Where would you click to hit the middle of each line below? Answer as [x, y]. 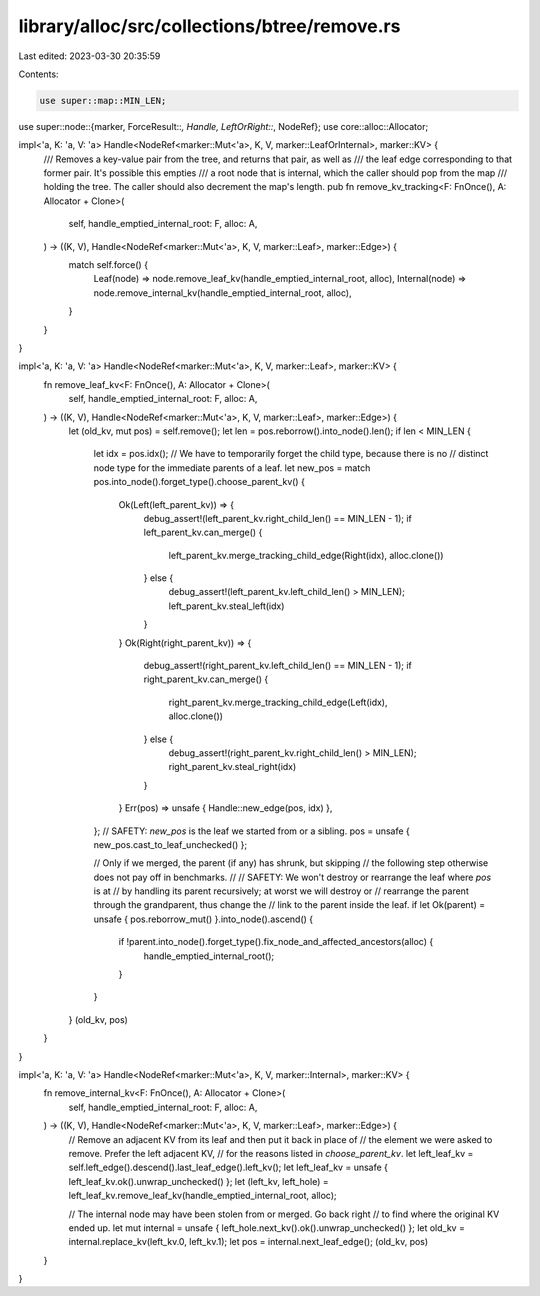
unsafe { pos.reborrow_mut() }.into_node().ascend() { [203, 919]
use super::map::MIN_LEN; [103, 100]
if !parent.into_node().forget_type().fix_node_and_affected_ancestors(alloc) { [276, 942]
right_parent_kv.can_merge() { [206, 679]
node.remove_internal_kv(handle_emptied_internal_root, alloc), [222, 292]
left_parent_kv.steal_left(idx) [226, 606]
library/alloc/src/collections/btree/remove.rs [209, 26]
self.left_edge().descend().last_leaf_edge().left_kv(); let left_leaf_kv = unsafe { [228, 1167]
